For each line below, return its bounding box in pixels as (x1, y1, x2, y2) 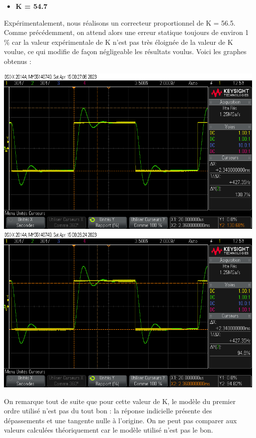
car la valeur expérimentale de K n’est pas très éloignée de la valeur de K (12, 36, 233, 47)
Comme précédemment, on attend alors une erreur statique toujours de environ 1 (4, 27, 249, 37)
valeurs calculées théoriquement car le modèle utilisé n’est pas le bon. (4, 425, 213, 435)
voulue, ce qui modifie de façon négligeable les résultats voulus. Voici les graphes (4, 46, 247, 57)
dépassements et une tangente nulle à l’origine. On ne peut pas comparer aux (4, 415, 237, 425)
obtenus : (4, 56, 32, 66)
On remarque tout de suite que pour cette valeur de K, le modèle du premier (4, 396, 236, 406)
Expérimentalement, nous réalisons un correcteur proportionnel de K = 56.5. (4, 17, 236, 28)
